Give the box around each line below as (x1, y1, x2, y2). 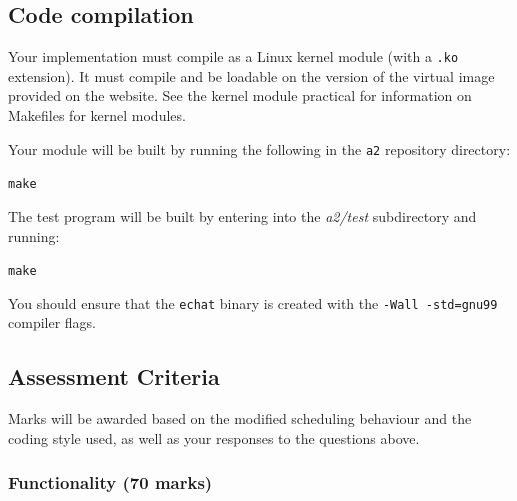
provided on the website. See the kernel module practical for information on (8, 85, 472, 106)
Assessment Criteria (8, 361, 220, 392)
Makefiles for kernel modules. (8, 105, 186, 126)
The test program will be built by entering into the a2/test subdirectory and (8, 205, 477, 226)
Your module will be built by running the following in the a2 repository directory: (8, 138, 511, 159)
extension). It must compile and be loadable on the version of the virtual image (8, 65, 495, 86)
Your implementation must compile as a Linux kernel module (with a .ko (8, 46, 459, 67)
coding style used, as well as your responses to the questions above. (8, 427, 420, 448)
